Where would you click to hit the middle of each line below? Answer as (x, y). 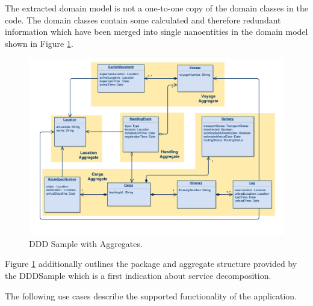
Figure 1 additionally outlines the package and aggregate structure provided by (151, 264)
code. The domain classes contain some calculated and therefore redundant (143, 20)
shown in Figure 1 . (39, 43)
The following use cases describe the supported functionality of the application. (151, 295)
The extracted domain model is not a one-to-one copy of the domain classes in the (156, 8)
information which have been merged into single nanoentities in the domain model (156, 32)
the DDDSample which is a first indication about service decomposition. (138, 275)
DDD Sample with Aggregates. (86, 243)
